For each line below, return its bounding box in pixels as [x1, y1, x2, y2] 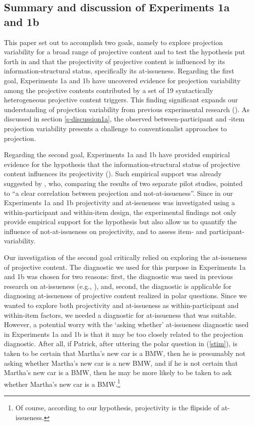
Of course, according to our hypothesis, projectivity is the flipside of [15, 402, 219, 413]
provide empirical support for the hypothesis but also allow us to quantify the [4, 216, 237, 227]
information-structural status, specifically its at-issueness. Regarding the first [4, 66, 234, 76]
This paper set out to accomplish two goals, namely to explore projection [4, 37, 223, 47]
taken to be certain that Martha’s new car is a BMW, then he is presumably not [4, 348, 246, 358]
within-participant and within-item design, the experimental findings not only [4, 207, 236, 217]
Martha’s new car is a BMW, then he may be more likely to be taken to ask [4, 367, 232, 378]
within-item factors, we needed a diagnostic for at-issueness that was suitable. [4, 309, 236, 320]
